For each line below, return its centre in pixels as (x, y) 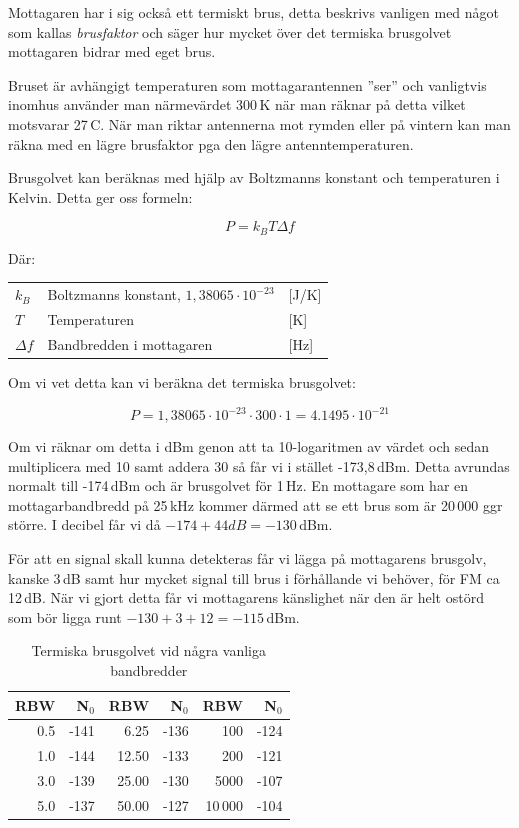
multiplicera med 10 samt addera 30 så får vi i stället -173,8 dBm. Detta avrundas (259, 465)
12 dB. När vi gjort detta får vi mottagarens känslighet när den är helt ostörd (246, 597)
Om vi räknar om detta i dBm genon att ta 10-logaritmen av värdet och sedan (249, 446)
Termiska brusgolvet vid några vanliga (148, 650)
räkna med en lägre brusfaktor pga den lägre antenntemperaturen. (211, 143)
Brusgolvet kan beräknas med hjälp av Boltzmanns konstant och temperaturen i (254, 177)
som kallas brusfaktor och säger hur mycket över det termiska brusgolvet (230, 31)
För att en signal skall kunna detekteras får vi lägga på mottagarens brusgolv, (247, 557)
